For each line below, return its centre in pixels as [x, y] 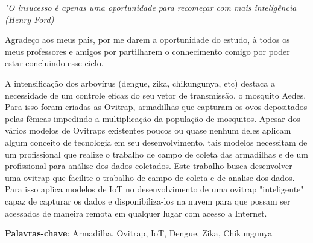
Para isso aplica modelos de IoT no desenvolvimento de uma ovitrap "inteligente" [154, 189]
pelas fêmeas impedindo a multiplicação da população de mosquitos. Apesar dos [153, 118]
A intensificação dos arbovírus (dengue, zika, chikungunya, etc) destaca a [140, 83]
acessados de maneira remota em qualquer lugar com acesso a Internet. [136, 213]
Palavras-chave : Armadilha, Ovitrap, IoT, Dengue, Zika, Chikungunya [139, 233]
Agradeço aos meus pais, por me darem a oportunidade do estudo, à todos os [147, 39]
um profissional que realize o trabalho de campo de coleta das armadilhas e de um [156, 154]
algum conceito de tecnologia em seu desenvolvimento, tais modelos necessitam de [156, 142]
